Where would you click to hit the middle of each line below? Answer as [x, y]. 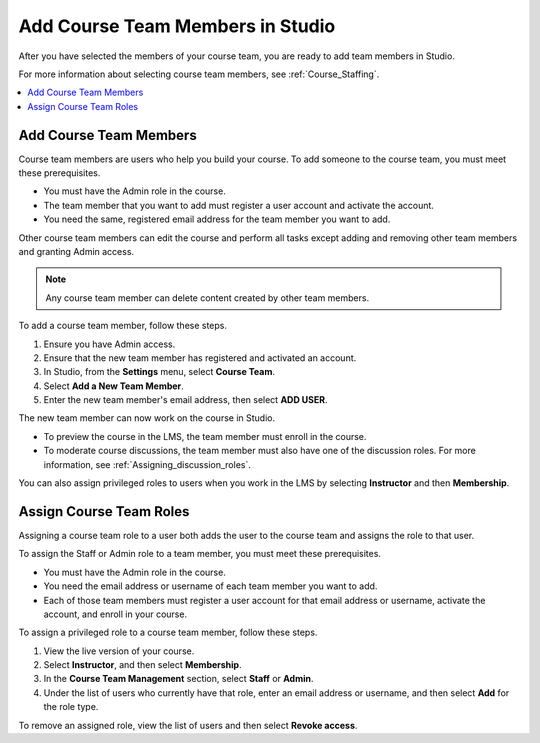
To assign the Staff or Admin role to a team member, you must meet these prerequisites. [200, 554]
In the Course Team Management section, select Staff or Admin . [178, 679]
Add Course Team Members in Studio [177, 26]
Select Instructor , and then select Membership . [142, 665]
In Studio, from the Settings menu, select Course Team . [159, 372]
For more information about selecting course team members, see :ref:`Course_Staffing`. [199, 74]
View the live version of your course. [119, 651]
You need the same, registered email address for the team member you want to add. [217, 219]
